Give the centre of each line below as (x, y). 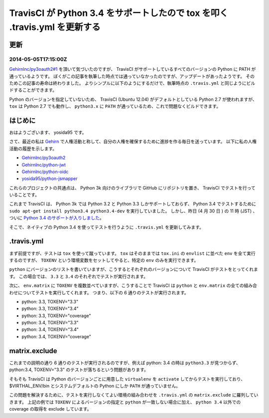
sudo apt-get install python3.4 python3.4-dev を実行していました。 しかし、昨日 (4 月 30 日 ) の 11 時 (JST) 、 (133, 211)
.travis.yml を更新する (55, 27)
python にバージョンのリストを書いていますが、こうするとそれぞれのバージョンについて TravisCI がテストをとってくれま (134, 269)
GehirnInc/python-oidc (45, 172)
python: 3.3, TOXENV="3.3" (50, 301)
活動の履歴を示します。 (33, 148)
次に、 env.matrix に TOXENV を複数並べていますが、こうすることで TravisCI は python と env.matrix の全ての (127, 286)
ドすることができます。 (33, 90)
